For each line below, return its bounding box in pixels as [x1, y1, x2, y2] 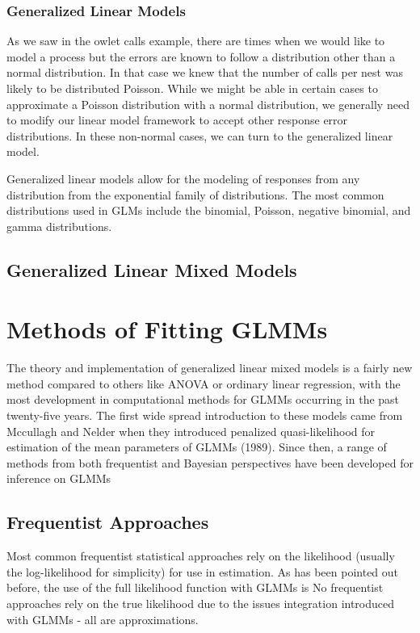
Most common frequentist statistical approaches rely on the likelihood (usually [6, 547, 395, 564]
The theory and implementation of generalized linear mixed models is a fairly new [6, 359, 413, 376]
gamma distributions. [6, 217, 112, 234]
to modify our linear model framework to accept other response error [6, 111, 348, 128]
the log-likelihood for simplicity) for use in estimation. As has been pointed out [6, 563, 399, 580]
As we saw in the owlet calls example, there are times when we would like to [6, 32, 385, 49]
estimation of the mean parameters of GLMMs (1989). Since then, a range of [6, 438, 387, 455]
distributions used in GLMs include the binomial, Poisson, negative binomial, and [6, 202, 411, 219]
